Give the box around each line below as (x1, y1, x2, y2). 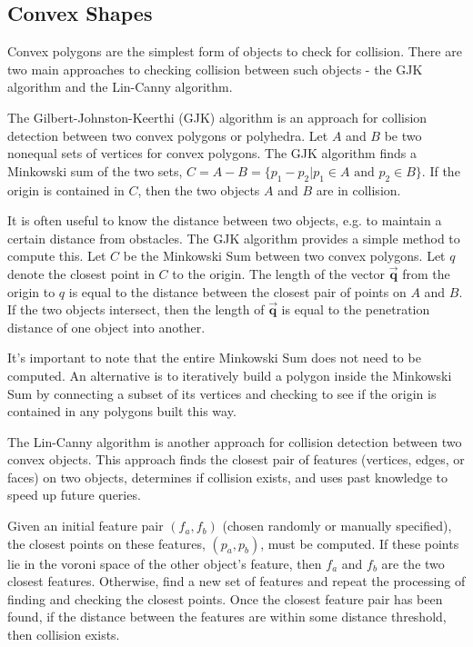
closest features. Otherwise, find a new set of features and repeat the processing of (7, 572, 466, 591)
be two (384, 125, 422, 144)
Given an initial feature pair (7, 516, 164, 535)
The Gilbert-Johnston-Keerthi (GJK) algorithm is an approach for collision (7, 107, 428, 126)
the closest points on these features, (7, 533, 206, 552)
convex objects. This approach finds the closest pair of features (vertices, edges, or (7, 450, 465, 469)
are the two (381, 553, 445, 572)
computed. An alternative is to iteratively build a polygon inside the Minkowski (7, 365, 452, 384)
